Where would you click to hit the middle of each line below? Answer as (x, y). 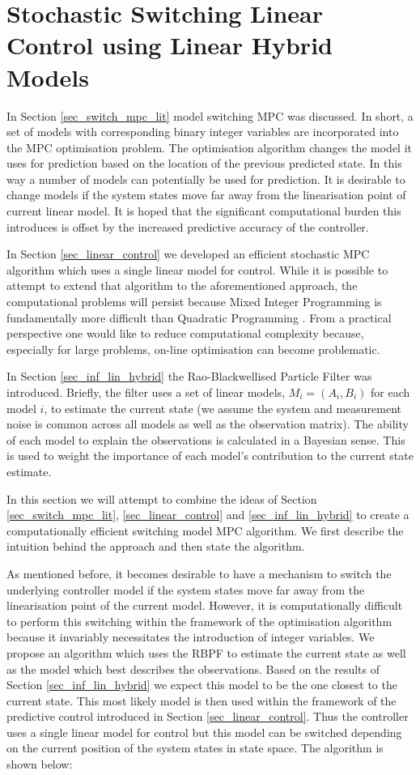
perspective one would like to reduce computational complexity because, (185, 333)
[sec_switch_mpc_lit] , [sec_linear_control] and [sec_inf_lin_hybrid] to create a (208, 515)
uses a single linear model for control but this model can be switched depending (204, 732)
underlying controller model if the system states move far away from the (186, 589)
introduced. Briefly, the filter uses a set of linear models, (146, 392)
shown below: (40, 764)
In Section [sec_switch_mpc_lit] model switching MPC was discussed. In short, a (210, 115)
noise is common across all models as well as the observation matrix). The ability (208, 424)
